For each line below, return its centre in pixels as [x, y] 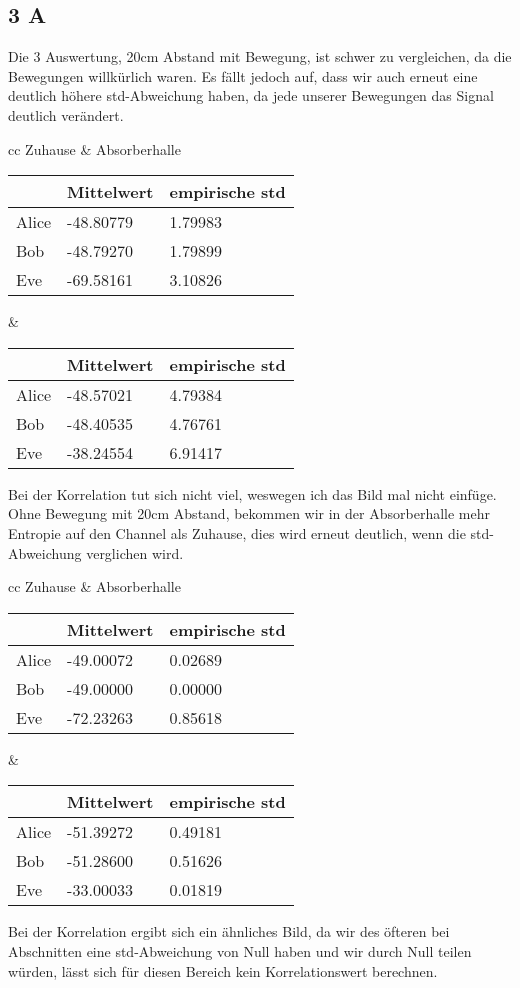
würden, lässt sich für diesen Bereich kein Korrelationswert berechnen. [223, 970]
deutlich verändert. [66, 114]
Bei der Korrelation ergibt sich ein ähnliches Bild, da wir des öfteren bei [229, 931]
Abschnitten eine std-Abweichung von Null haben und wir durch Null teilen [240, 950]
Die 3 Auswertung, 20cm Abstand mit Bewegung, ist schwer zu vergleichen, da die [260, 56]
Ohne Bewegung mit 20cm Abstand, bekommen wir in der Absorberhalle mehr [249, 513]
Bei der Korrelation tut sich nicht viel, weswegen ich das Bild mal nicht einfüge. [252, 493]
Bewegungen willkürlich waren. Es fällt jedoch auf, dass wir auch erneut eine [243, 75]
